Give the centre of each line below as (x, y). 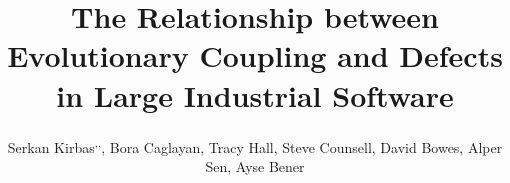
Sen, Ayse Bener (255, 165)
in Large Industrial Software (255, 94)
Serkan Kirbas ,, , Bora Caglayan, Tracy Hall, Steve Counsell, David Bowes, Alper (255, 145)
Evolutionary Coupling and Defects (255, 55)
